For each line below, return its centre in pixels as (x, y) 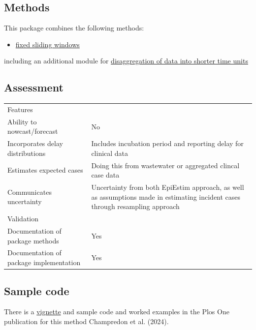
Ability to (22, 121)
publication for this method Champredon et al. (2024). (86, 321)
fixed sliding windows (48, 44)
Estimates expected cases (45, 170)
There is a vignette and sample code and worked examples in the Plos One (117, 312)
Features (20, 109)
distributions (27, 153)
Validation (23, 219)
